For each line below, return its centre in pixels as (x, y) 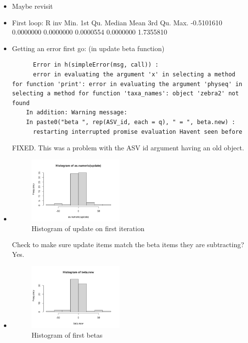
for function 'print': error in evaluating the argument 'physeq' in (127, 84)
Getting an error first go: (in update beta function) (88, 48)
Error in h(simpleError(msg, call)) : (96, 65)
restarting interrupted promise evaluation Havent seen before (138, 132)
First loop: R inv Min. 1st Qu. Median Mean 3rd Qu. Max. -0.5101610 (117, 22)
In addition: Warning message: (77, 113)
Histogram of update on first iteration (88, 228)
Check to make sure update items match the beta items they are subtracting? (128, 244)
